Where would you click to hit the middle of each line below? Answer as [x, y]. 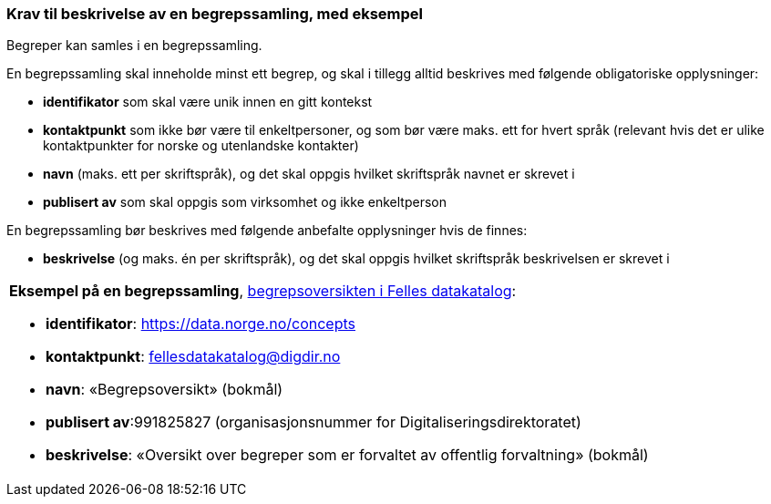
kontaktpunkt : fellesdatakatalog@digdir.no [193, 357]
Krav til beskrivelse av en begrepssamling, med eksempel [215, 14]
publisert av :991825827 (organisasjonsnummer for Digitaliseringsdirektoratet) [314, 422]
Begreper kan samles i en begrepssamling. [134, 46]
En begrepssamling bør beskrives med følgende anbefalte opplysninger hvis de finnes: [267, 231]
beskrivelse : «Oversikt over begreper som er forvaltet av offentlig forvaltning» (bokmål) [347, 455]
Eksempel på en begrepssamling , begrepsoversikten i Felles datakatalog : [263, 291]
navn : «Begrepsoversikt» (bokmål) [164, 390]
